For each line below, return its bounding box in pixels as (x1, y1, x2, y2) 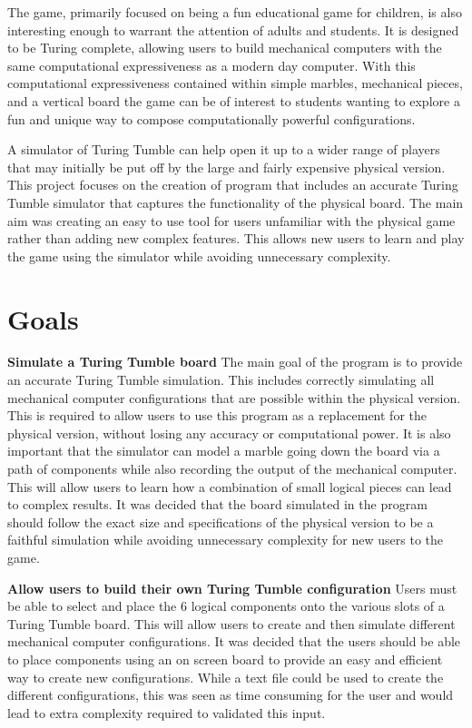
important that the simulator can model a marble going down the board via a (7, 441, 440, 460)
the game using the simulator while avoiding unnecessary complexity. (7, 246, 391, 265)
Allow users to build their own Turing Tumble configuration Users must (7, 578, 457, 597)
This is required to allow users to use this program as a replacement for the (7, 406, 427, 425)
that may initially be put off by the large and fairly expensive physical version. (7, 157, 446, 176)
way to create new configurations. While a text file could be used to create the (7, 667, 444, 686)
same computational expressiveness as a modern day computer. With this (7, 55, 416, 74)
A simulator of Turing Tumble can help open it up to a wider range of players (7, 140, 440, 159)
